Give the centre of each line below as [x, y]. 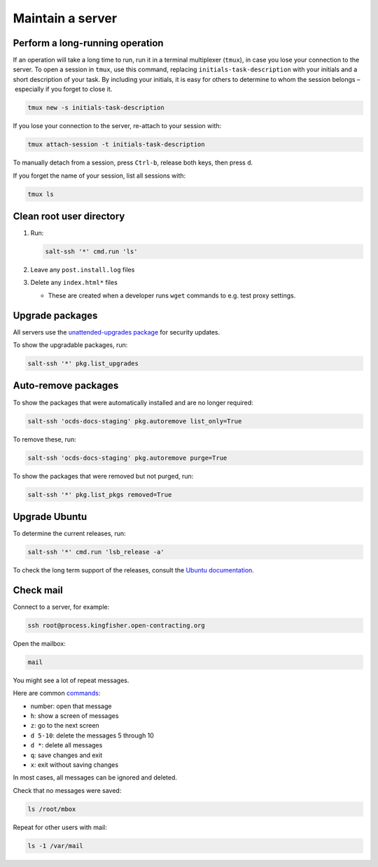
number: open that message [71, 706]
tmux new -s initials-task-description [96, 108]
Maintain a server [65, 18]
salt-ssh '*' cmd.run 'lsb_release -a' [96, 552]
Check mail [38, 590]
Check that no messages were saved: [67, 790]
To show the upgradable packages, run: [70, 345]
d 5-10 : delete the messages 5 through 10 [92, 735]
